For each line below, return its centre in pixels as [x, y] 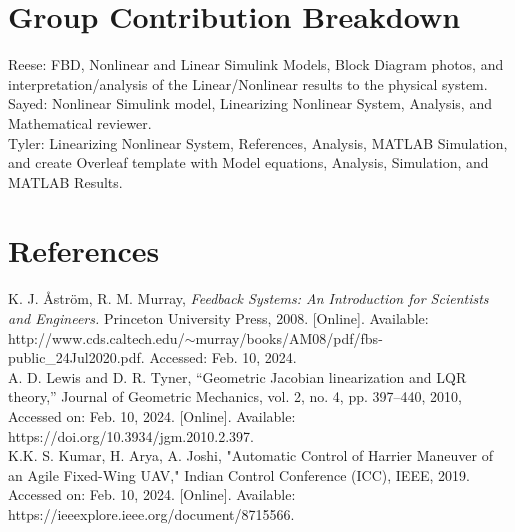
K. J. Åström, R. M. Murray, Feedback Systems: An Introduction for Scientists [248, 298]
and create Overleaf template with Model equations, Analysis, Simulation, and [248, 162]
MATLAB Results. [65, 181]
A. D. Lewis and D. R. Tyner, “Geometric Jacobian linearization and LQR [237, 376]
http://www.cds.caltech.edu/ [96, 337]
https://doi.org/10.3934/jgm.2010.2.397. [131, 435]
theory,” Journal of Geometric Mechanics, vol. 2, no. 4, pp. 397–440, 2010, [235, 396]
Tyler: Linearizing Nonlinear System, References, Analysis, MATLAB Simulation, [258, 142]
